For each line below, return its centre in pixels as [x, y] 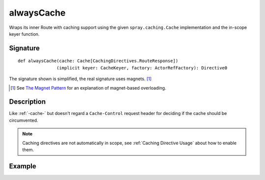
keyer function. [24, 34]
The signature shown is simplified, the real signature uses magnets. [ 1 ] [80, 79]
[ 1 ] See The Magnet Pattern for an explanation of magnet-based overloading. [88, 88]
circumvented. [24, 120]
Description [27, 102]
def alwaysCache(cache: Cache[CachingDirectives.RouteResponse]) [98, 61]
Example [23, 166]
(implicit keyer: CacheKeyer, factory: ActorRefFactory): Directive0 [142, 68]
